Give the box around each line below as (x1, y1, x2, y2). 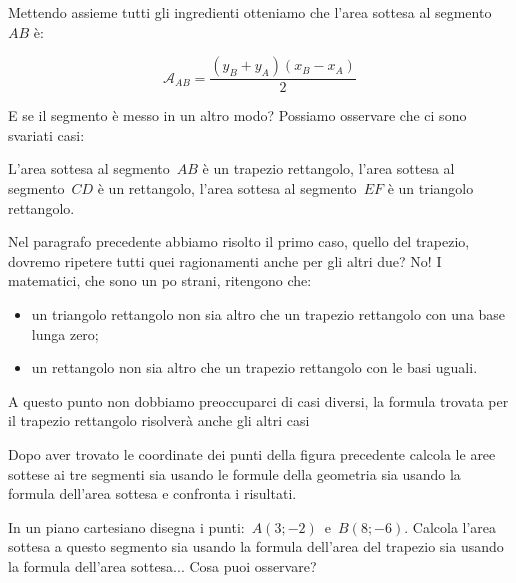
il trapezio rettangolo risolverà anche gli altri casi (8, 410, 310, 431)
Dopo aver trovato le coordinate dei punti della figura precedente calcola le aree (8, 443, 496, 464)
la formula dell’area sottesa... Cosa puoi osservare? (8, 555, 317, 576)
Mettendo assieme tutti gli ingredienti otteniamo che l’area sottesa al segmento (8, 2, 492, 22)
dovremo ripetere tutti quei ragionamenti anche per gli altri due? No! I (8, 250, 442, 271)
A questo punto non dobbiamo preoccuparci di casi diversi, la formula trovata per (8, 390, 509, 411)
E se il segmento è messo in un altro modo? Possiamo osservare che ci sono (8, 105, 467, 126)
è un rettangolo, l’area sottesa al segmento (97, 178, 357, 198)
